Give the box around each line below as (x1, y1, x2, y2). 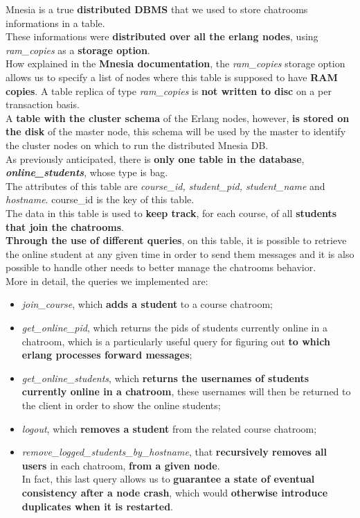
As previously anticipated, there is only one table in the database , (6, 151, 305, 166)
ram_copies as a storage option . (6, 42, 150, 57)
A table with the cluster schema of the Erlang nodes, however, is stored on (6, 110, 350, 125)
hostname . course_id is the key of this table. (6, 192, 195, 207)
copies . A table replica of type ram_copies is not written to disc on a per (6, 83, 332, 98)
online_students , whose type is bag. (6, 165, 168, 180)
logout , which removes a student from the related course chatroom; (21, 421, 317, 435)
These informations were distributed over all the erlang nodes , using (6, 29, 318, 44)
